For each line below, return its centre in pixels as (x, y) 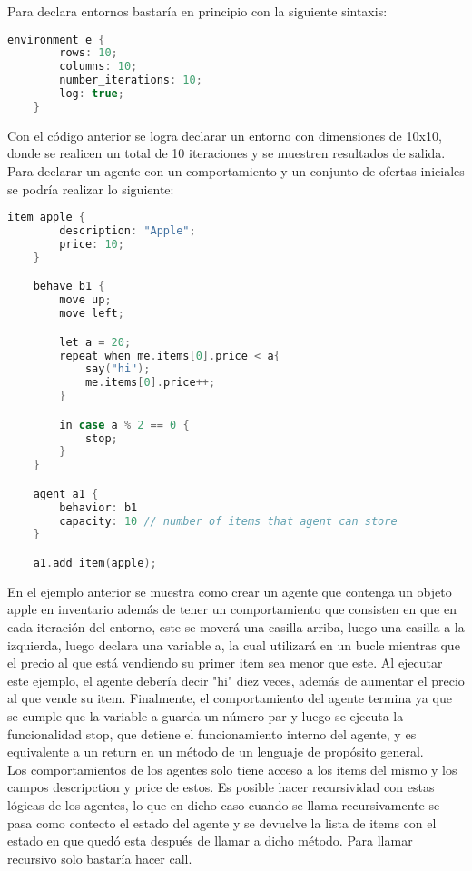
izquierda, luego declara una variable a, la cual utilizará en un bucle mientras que (234, 644)
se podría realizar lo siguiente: (91, 188)
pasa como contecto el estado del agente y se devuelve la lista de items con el (222, 822)
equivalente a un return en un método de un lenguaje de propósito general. (216, 752)
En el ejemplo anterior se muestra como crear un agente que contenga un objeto (230, 591)
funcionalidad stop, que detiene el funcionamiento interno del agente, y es (212, 733)
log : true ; (92, 94)
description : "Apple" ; (128, 231)
